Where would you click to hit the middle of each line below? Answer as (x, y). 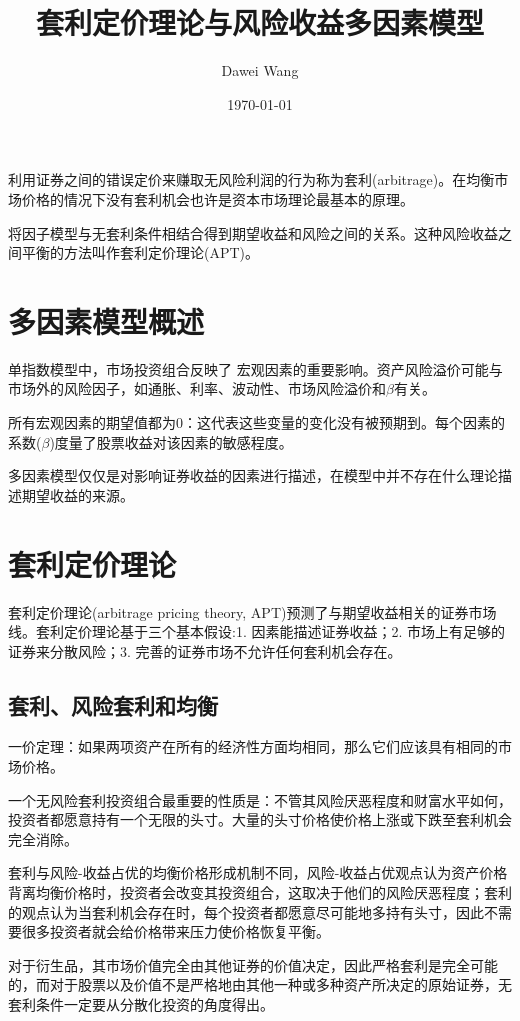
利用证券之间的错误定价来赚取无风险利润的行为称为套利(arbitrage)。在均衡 (251, 179)
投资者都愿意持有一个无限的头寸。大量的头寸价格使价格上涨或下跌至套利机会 (260, 819)
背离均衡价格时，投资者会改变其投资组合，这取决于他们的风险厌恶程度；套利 (260, 892)
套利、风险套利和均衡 (113, 704)
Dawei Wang (260, 70)
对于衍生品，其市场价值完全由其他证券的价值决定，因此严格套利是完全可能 (253, 964)
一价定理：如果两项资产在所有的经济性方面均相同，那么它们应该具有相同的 (253, 746)
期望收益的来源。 (77, 494)
